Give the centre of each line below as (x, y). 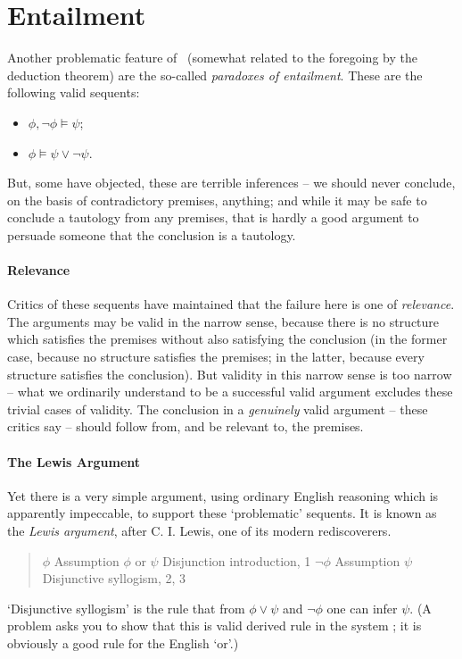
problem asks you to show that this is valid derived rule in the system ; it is (214, 626)
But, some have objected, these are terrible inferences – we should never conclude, (231, 183)
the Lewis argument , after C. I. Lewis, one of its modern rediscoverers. (199, 530)
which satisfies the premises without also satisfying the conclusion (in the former (227, 339)
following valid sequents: (74, 92)
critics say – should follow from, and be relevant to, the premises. (186, 426)
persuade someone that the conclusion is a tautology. (152, 234)
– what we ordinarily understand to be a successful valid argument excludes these (230, 392)
